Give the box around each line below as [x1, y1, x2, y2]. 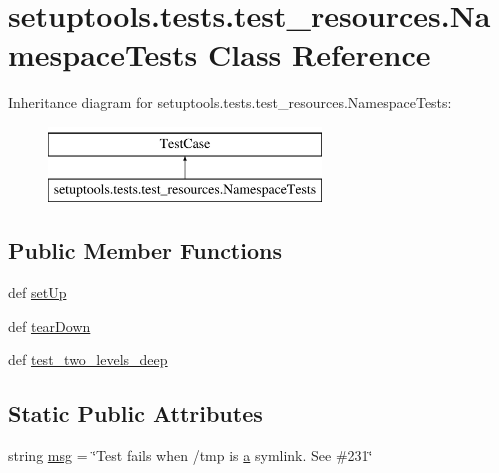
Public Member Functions [8, 235, 282, 266]
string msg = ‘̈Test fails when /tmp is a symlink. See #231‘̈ [8, 445, 373, 466]
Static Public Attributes [8, 398, 263, 429]
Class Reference [208, 34, 431, 75]
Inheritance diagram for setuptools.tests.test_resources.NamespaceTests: [8, 92, 452, 113]
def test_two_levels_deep [8, 349, 168, 370]
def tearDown [8, 315, 91, 336]
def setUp [8, 282, 67, 303]
